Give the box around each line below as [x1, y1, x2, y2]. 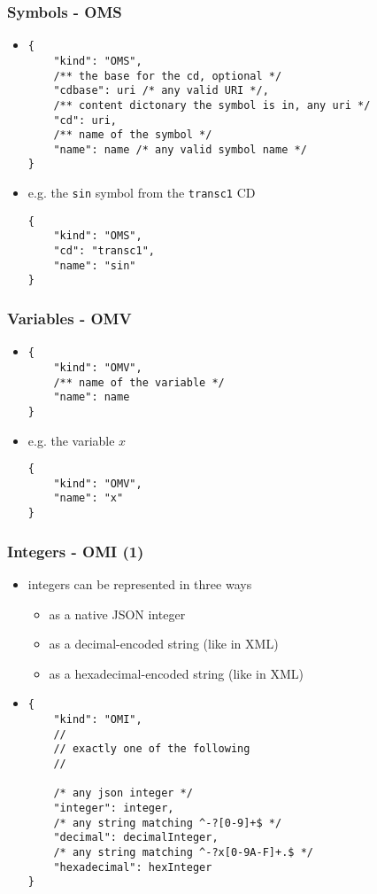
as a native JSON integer [49, 604, 186, 623]
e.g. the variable [27, 431, 115, 449]
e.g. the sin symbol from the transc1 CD [27, 183, 256, 202]
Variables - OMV [7, 307, 132, 329]
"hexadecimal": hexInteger [53, 860, 212, 874]
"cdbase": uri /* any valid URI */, [53, 84, 269, 97]
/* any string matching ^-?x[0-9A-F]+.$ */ [53, 845, 313, 859]
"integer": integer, [53, 801, 174, 814]
